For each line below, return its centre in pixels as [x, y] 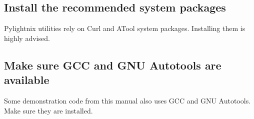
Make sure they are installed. [48, 110]
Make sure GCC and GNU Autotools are [113, 65]
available [27, 80]
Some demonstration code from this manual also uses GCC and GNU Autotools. [127, 100]
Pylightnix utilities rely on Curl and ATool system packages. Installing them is [125, 28]
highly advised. [27, 38]
